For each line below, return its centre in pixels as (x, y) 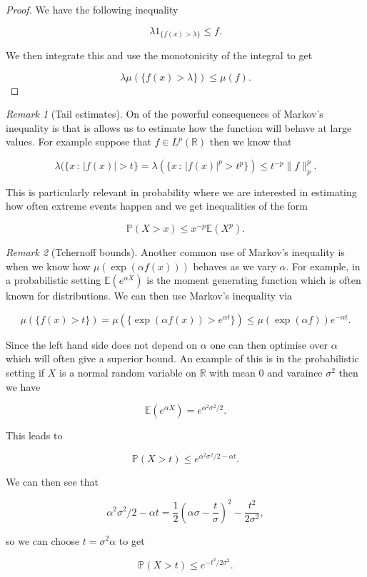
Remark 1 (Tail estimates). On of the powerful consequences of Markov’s (165, 114)
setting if (25, 373)
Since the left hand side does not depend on (102, 344)
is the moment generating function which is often (254, 280)
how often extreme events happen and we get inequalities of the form (157, 206)
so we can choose (43, 540)
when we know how (48, 266)
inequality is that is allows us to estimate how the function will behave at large (179, 127)
